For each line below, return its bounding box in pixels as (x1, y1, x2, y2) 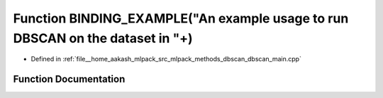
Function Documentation (13, 73, 126, 85)
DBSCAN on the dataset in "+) (13, 30, 193, 46)
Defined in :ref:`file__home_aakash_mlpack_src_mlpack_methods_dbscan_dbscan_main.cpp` (30, 55, 301, 63)
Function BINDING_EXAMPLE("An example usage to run (13, 11, 349, 26)
